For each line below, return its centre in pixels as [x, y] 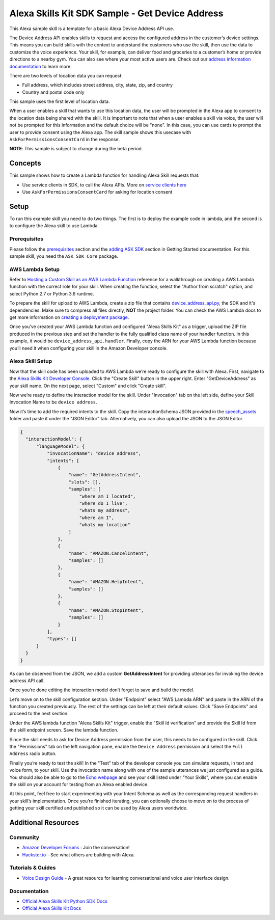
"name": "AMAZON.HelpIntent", [106, 582]
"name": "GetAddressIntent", [105, 475]
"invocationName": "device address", [94, 454]
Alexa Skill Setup [31, 361]
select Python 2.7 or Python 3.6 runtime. [52, 293]
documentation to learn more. [40, 66]
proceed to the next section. [39, 714]
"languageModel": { [61, 446]
